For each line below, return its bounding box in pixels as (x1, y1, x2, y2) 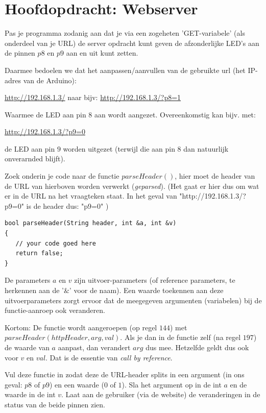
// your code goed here (15, 239, 96, 247)
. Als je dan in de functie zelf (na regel (120, 332, 241, 343)
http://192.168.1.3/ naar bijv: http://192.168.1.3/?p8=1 (5, 92, 181, 103)
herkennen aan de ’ (5, 285, 64, 295)
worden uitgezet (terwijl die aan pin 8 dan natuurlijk (63, 143, 229, 154)
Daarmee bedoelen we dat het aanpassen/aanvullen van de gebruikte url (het (5, 64, 246, 75)
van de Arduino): (23, 75, 77, 85)
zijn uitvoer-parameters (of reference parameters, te (74, 275, 235, 285)
